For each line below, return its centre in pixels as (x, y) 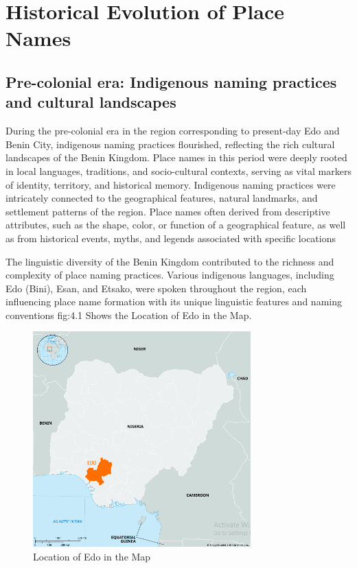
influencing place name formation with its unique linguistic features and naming (174, 301)
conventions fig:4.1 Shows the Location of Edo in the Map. (129, 315)
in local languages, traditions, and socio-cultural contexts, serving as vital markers (178, 170)
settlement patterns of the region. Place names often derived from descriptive (168, 211)
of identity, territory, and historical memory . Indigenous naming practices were (171, 184)
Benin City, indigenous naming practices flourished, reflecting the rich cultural (170, 144)
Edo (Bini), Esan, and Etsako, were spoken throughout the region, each (156, 288)
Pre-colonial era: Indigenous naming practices (171, 81)
